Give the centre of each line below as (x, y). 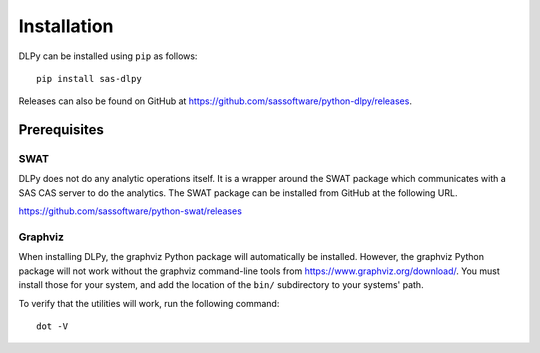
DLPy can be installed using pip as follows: (108, 56)
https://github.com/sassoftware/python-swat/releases (130, 211)
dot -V (52, 326)
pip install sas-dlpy (89, 78)
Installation (66, 26)
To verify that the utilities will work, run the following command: (149, 303)
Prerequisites (61, 130)
